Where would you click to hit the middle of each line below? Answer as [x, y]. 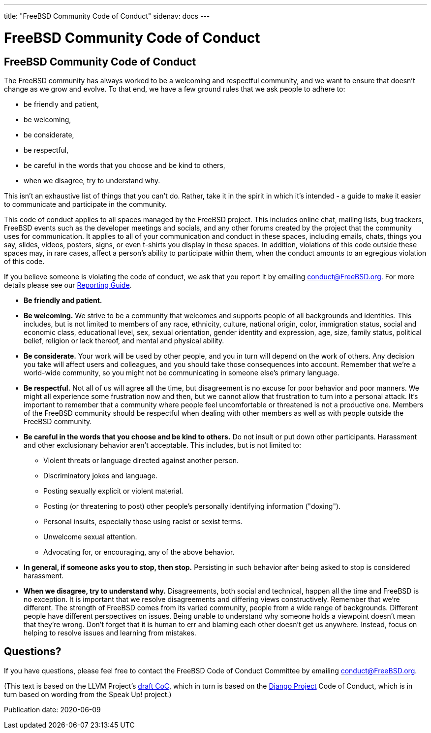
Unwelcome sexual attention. [90, 536]
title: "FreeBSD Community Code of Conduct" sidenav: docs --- [107, 16]
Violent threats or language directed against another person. [141, 460]
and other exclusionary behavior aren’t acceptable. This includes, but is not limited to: [163, 445]
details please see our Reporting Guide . [68, 285]
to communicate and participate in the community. [85, 204]
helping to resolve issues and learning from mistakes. [110, 633]
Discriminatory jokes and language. [100, 475]
